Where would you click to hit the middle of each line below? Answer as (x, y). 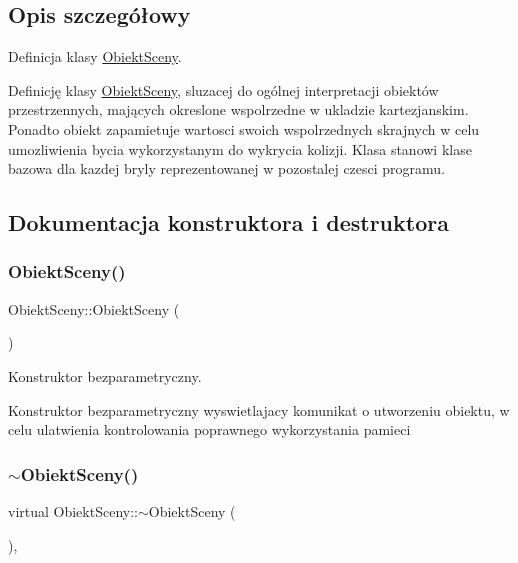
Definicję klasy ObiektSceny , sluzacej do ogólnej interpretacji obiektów (223, 89)
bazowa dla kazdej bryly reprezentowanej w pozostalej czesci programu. (227, 168)
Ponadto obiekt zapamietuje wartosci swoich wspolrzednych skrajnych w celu (244, 128)
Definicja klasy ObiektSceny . (95, 56)
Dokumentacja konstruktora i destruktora (228, 222)
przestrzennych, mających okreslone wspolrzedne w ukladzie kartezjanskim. (238, 109)
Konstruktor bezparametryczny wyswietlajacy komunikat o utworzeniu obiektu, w (259, 409)
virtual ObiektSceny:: (73, 510)
